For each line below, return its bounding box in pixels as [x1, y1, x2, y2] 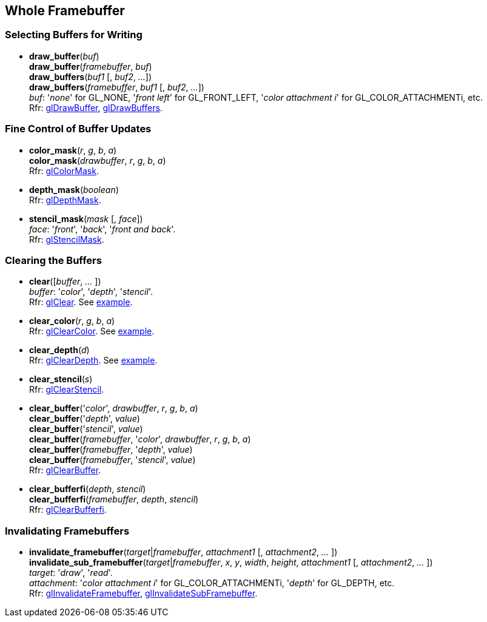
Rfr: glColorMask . [29, 165, 99, 176]
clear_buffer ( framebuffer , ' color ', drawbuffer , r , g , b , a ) [29, 434, 251, 445]
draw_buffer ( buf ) [29, 50, 99, 61]
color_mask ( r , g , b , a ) [29, 144, 117, 155]
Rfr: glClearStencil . [29, 384, 104, 395]
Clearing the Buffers [5, 254, 102, 266]
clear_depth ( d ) [29, 345, 90, 356]
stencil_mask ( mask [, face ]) [29, 213, 143, 224]
